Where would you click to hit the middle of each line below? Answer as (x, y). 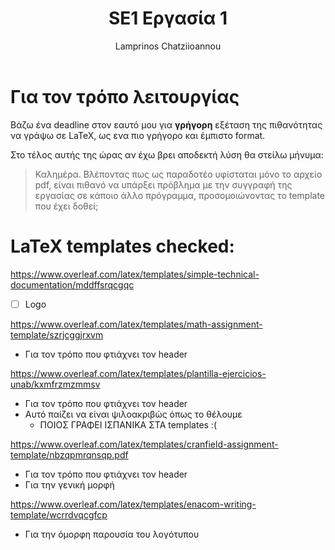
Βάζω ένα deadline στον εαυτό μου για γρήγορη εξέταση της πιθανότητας (166, 124)
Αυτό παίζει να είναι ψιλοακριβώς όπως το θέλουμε (133, 414)
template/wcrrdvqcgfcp (59, 514)
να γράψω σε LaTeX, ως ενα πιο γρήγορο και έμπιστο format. (138, 135)
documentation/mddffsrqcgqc (72, 284)
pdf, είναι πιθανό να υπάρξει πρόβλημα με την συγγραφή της (163, 184)
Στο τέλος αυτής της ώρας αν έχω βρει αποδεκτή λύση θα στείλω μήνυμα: (167, 154)
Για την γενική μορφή (69, 484)
